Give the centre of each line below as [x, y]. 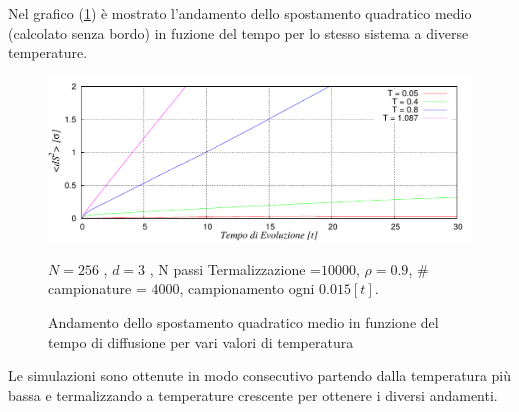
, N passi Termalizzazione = [235, 268]
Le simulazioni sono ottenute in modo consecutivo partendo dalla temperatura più [260, 375]
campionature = [97, 288]
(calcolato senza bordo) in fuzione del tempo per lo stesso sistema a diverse [238, 32]
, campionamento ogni [247, 288]
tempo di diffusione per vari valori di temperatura [201, 341]
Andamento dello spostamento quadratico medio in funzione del [243, 321]
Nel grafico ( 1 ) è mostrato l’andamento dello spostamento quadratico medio [240, 13]
